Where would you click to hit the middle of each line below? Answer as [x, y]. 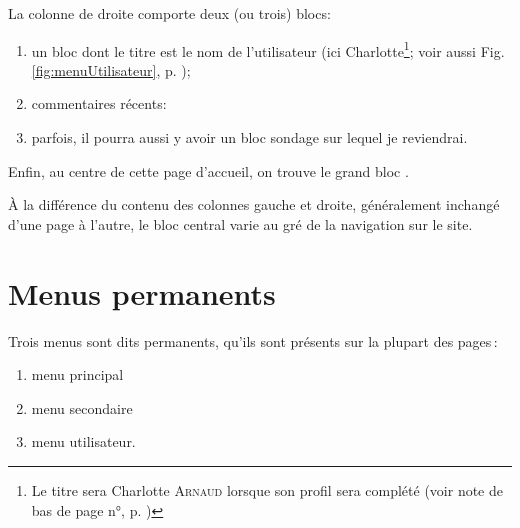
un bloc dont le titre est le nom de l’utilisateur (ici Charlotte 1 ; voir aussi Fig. [268, 49]
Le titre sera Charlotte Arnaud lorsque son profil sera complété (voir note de [267, 489]
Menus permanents [142, 292]
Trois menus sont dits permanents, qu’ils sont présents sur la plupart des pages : [253, 340]
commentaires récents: [99, 103]
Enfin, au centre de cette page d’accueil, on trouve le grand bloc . [208, 170]
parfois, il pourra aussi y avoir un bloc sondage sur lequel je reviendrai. [249, 137]
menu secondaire [82, 407]
